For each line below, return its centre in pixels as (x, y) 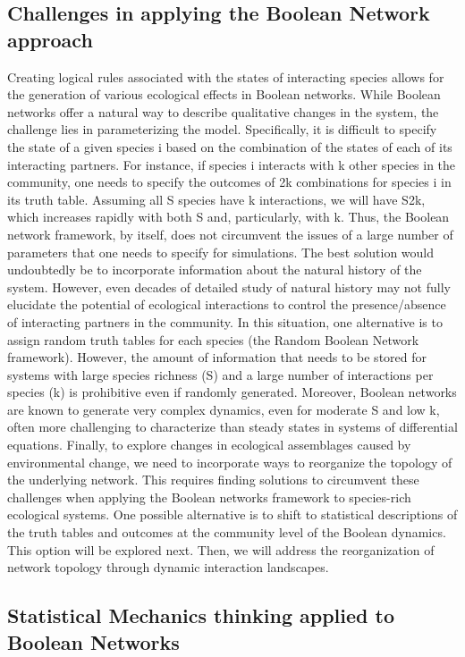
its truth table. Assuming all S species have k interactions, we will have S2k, (216, 199)
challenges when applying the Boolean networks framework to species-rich (209, 497)
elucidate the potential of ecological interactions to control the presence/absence (227, 304)
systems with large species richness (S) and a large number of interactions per (220, 374)
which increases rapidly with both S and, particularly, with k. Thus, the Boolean (228, 217)
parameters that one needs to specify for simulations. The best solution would (221, 252)
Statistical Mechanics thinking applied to (201, 615)
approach (50, 39)
